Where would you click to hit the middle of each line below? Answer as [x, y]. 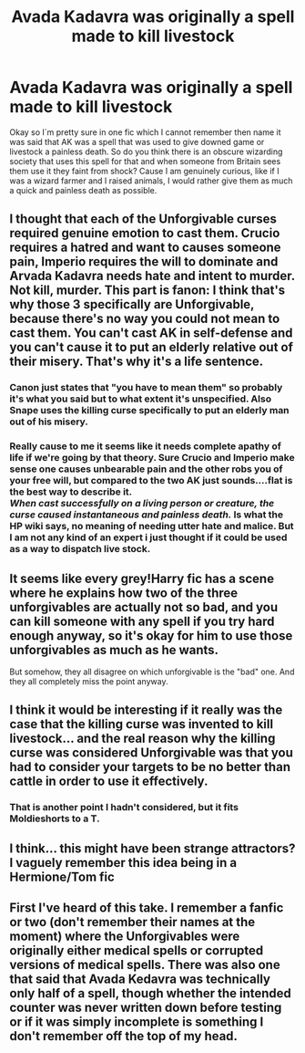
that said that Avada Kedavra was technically [140, 980]
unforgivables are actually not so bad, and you [144, 607]
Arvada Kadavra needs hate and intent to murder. [152, 276]
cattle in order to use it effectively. [109, 782]
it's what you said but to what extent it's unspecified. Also [140, 399]
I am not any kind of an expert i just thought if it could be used [148, 537]
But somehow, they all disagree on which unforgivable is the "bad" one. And [152, 672]
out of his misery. [49, 422]
